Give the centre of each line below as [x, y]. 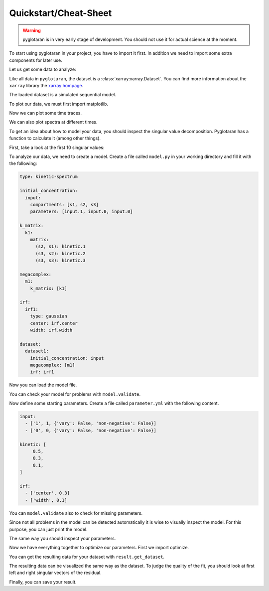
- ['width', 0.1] [46, 500]
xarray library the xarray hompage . [46, 85]
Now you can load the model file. [43, 385]
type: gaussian [49, 316]
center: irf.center [54, 323]
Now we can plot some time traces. [46, 113]
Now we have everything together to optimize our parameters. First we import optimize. [99, 548]
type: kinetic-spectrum [49, 177]
